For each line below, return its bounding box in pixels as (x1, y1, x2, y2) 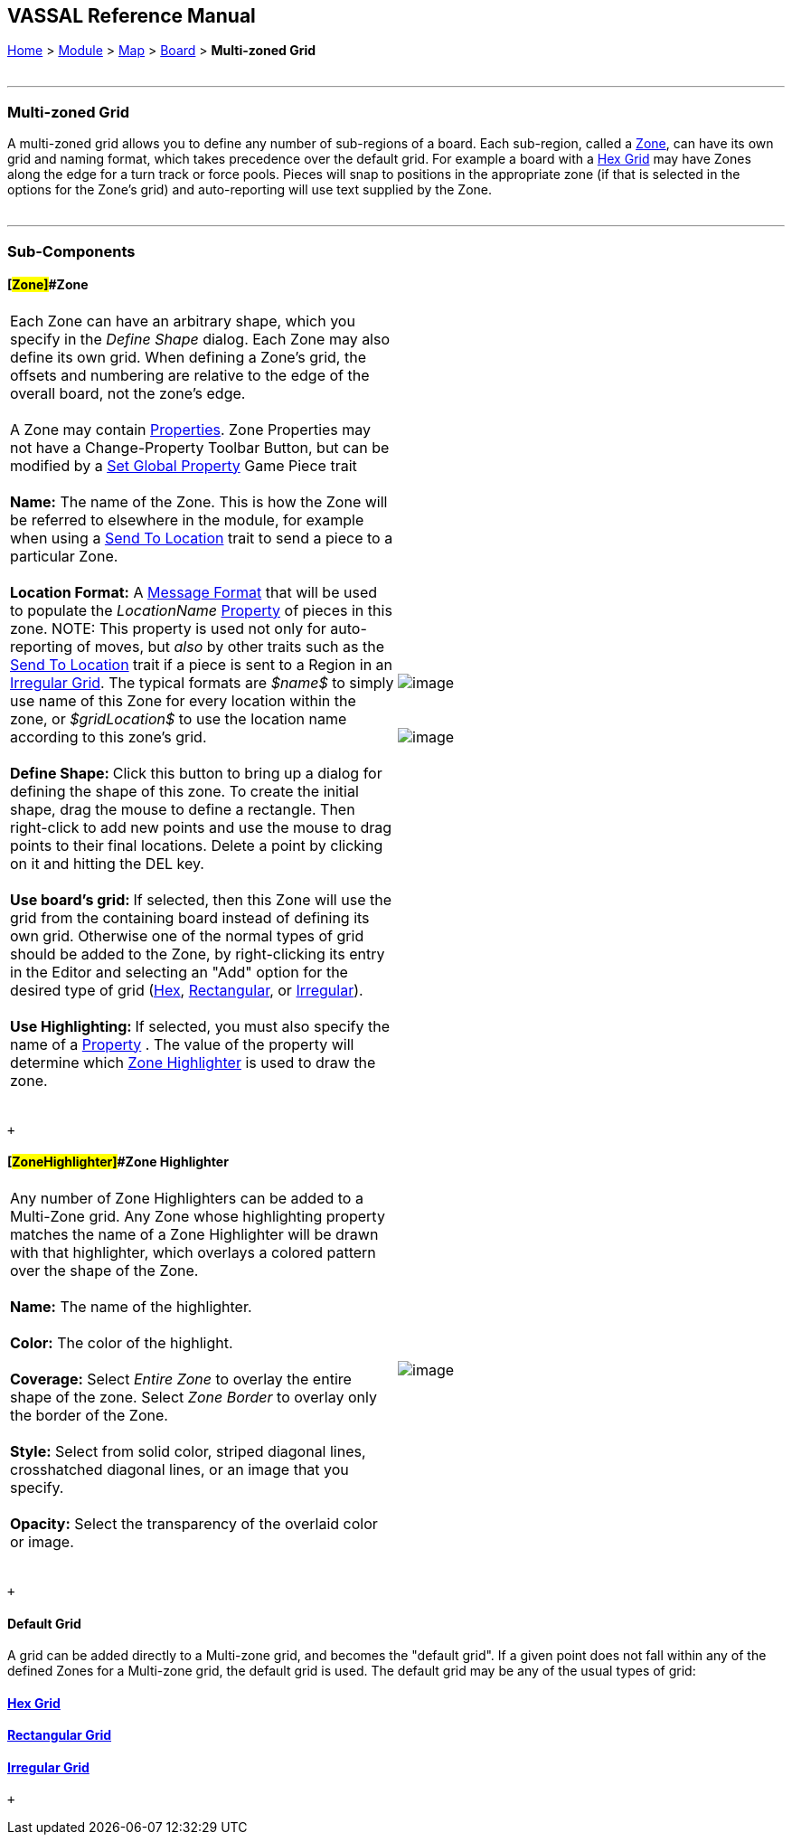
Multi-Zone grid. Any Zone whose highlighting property (10, 1206, 385, 1225)
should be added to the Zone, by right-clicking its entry (10, 944, 385, 963)
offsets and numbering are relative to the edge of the (10, 365, 370, 384)
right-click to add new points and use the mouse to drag (10, 817, 392, 836)
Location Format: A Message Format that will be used (10, 582, 378, 601)
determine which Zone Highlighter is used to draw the (10, 1053, 376, 1072)
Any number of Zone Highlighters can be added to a (10, 1188, 363, 1207)
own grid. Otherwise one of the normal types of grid (10, 926, 364, 945)
